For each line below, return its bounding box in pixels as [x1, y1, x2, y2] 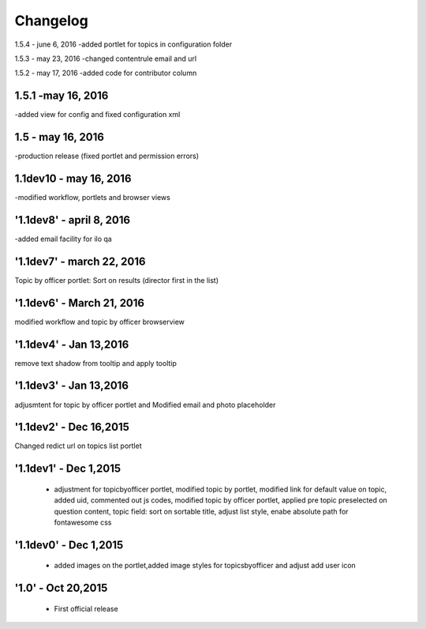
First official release [54, 604, 118, 613]
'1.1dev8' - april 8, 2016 [14, 213, 130, 227]
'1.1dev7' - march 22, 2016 [14, 254, 146, 268]
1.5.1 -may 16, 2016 [14, 89, 109, 103]
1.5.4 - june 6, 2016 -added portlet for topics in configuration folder [14, 40, 233, 49]
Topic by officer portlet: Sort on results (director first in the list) [14, 275, 219, 284]
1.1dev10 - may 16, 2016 [14, 171, 132, 185]
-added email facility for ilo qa [14, 234, 112, 243]
